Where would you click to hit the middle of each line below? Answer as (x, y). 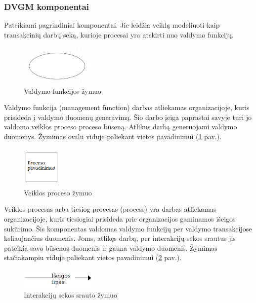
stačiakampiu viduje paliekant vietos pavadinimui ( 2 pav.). (93, 257)
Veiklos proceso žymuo (58, 192)
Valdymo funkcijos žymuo (63, 91)
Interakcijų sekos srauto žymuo (70, 295)
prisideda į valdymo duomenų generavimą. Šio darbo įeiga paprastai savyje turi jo (128, 117)
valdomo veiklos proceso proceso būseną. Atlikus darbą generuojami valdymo (121, 127)
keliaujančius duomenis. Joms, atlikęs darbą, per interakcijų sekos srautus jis (120, 238)
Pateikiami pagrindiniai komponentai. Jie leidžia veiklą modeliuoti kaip (112, 25)
